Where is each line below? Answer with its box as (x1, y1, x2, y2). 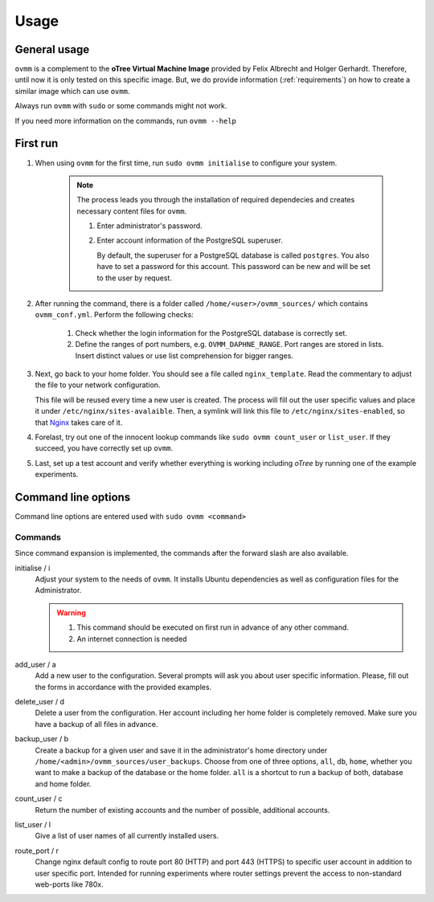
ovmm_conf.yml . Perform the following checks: (35, 310, 194, 320)
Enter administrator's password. (96, 221, 203, 231)
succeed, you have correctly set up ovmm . (35, 443, 173, 453)
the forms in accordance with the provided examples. (35, 682, 212, 692)
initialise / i (14, 563, 51, 573)
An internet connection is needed (76, 634, 187, 643)
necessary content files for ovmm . (76, 206, 187, 216)
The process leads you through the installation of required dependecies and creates (76, 195, 355, 205)
